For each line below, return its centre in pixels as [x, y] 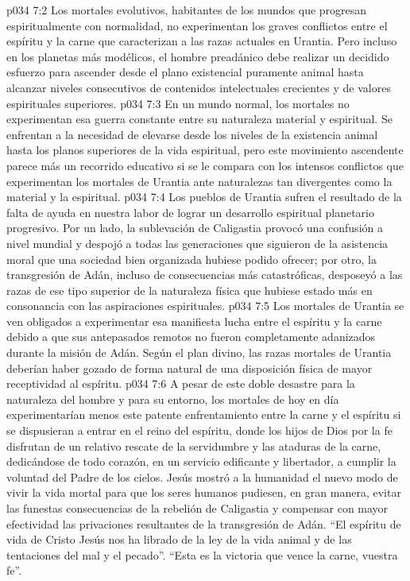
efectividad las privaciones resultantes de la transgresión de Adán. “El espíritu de [204, 523]
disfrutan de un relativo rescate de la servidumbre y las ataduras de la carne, [194, 445]
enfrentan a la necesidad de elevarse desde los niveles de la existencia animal [192, 134]
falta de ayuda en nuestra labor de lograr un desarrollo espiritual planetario [190, 212]
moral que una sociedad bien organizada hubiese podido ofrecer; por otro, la [191, 259]
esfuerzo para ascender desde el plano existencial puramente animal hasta [185, 72]
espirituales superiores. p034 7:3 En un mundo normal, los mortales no [178, 103]
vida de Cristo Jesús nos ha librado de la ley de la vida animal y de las [179, 539]
